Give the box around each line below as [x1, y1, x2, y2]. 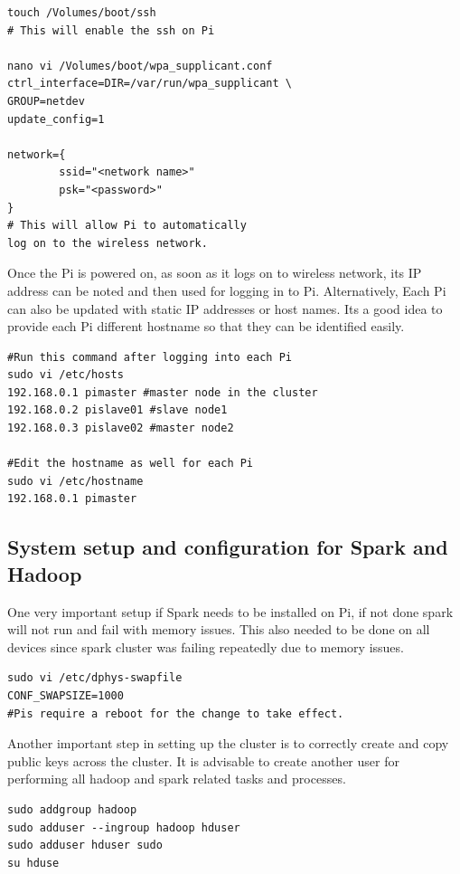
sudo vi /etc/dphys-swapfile [7, 671, 183, 685]
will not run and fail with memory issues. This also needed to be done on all [7, 620, 430, 639]
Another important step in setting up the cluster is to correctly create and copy [7, 734, 449, 753]
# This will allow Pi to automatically [7, 219, 247, 233]
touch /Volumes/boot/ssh [7, 6, 156, 19]
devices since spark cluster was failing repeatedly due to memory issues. [7, 637, 404, 656]
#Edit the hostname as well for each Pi [7, 457, 254, 470]
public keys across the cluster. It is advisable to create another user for [7, 751, 399, 770]
